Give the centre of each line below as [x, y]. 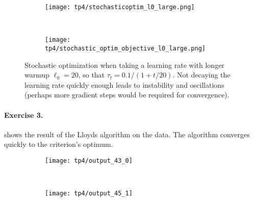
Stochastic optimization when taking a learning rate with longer [124, 65]
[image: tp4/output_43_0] [89, 160]
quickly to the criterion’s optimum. [59, 144]
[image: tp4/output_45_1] [89, 194]
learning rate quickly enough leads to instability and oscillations [124, 84]
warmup [37, 75]
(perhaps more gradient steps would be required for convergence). [127, 95]
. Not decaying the [201, 75]
